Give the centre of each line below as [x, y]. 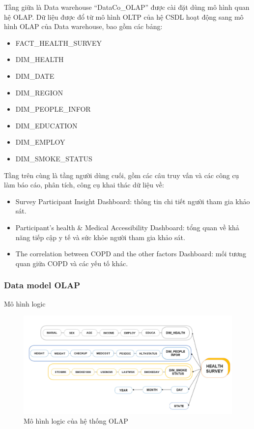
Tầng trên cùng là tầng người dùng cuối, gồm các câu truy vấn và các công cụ [122, 175]
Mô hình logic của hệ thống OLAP [76, 421]
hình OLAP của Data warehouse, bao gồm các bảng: [83, 26]
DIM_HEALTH [40, 59]
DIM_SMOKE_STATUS [54, 158]
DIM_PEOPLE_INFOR [53, 109]
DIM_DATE [35, 76]
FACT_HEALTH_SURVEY [59, 43]
